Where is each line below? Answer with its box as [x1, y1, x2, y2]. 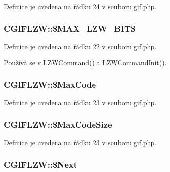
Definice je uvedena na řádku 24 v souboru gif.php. [4, 1, 157, 11]
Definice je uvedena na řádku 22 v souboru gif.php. [4, 41, 157, 51]
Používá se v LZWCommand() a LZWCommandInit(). [4, 57, 167, 68]
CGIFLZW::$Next [4, 158, 77, 170]
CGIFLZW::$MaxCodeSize [4, 118, 112, 130]
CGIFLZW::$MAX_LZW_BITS [4, 22, 136, 34]
